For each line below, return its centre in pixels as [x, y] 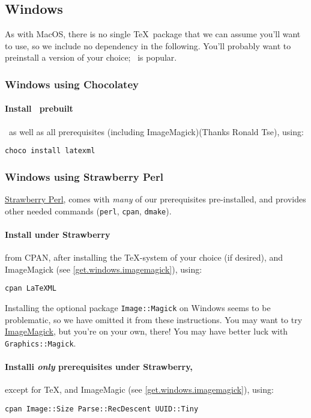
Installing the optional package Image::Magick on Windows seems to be [138, 307]
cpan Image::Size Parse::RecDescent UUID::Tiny [102, 409]
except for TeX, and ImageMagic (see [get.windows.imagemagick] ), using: [139, 389]
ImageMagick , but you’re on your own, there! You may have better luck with [146, 331]
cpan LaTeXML [31, 289]
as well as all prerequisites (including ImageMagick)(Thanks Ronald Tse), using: [156, 131]
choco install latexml [50, 151]
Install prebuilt [39, 108]
